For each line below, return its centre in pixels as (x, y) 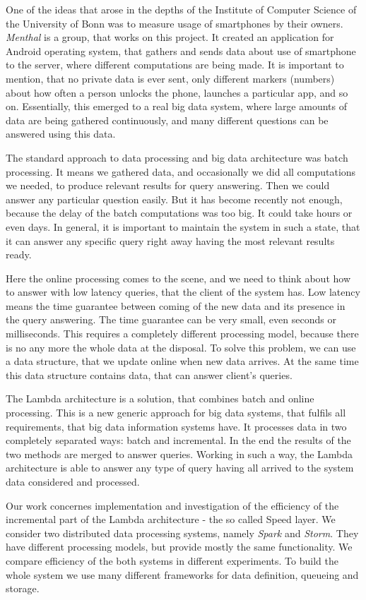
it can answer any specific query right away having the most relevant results (170, 240)
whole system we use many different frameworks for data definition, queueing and (182, 574)
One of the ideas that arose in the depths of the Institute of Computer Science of (181, 9)
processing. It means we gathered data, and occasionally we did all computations (181, 171)
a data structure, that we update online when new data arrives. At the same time (182, 361)
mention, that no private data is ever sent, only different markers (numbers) (170, 78)
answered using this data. (61, 134)
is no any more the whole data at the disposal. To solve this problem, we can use (181, 347)
